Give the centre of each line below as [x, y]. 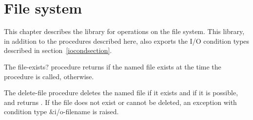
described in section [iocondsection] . [58, 50]
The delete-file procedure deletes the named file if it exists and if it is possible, [121, 93]
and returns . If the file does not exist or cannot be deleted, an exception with [120, 102]
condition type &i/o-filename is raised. [61, 111]
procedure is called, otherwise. [49, 76]
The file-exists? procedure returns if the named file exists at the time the [113, 66]
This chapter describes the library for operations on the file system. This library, [124, 31]
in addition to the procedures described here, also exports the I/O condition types [127, 41]
